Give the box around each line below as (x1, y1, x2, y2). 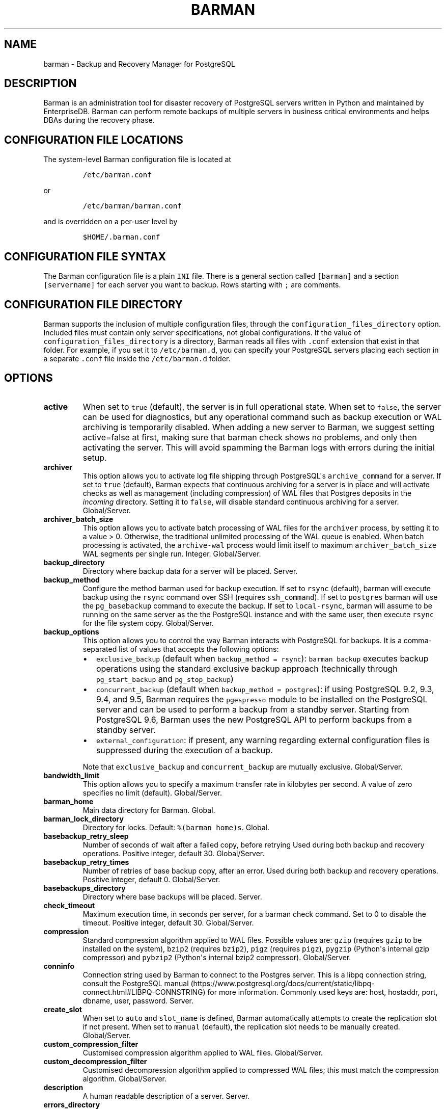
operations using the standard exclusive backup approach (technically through (96, 663, 398, 674)
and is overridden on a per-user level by (43, 217, 178, 226)
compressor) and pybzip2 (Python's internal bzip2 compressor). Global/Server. (82, 953, 351, 962)
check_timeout (43, 901, 95, 910)
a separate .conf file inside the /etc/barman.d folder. (43, 354, 231, 363)
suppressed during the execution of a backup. (96, 745, 273, 755)
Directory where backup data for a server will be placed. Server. (82, 566, 298, 575)
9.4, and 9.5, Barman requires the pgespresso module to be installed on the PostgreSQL (96, 694, 428, 704)
